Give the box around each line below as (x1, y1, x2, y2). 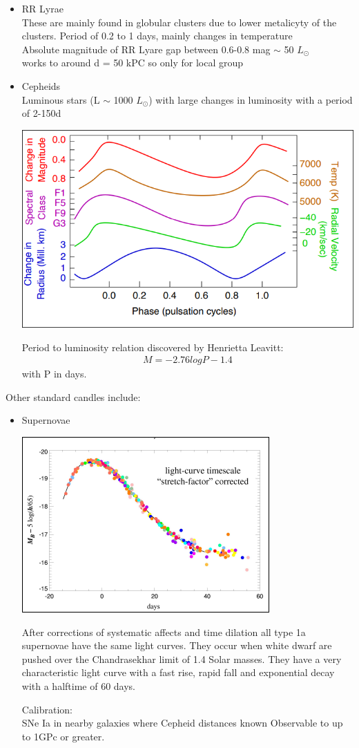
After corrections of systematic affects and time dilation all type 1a (21, 624, 306, 639)
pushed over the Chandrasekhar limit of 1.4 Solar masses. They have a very (21, 651, 342, 666)
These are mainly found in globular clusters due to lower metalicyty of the (21, 15, 337, 29)
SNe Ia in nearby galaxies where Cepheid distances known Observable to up (21, 716, 343, 730)
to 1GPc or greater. (21, 729, 105, 743)
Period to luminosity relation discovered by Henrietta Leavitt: (21, 339, 284, 354)
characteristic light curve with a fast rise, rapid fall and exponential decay (21, 665, 335, 680)
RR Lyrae (21, 1, 64, 15)
